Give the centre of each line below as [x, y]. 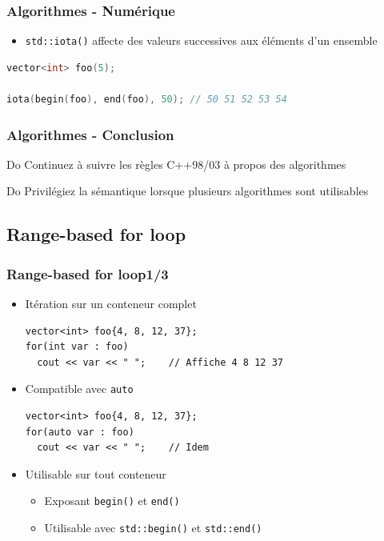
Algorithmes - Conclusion [90, 134]
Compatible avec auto [79, 389]
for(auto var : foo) [80, 432]
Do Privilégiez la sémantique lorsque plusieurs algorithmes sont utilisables [188, 191]
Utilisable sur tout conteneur [96, 473]
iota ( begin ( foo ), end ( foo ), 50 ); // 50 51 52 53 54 [147, 100]
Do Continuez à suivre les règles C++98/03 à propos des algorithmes [176, 164]
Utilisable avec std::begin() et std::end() [153, 528]
